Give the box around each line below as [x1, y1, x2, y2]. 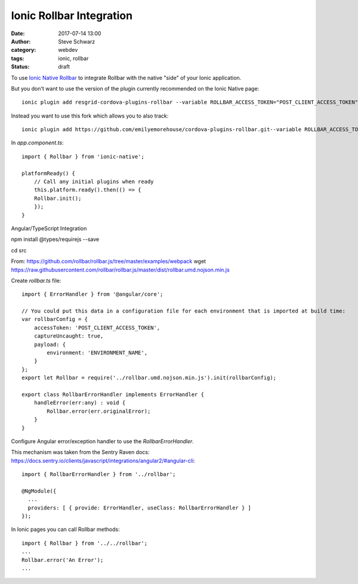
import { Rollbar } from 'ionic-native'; [21, 153, 144, 160]
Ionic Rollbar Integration [11, 9, 133, 22]
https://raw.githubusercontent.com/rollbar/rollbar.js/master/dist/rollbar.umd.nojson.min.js [11, 266, 230, 273]
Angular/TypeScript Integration [11, 224, 87, 232]
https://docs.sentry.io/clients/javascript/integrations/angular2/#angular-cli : [11, 457, 195, 464]
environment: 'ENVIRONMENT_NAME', [47, 350, 148, 356]
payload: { [33, 341, 66, 348]
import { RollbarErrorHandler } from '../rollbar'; [21, 471, 176, 478]
